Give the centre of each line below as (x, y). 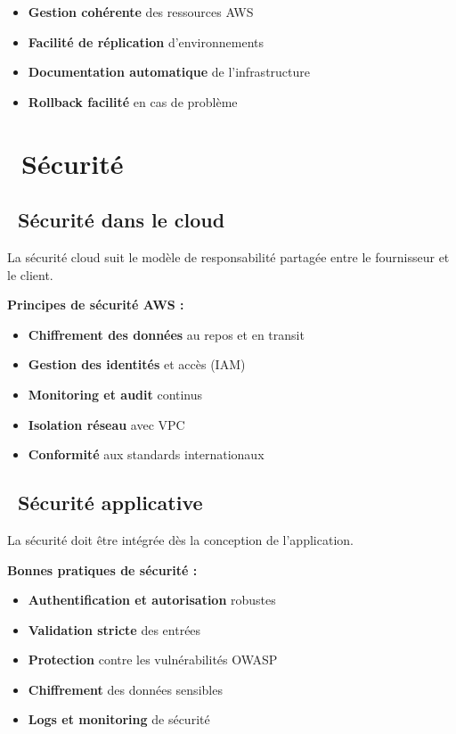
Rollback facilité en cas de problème (133, 101)
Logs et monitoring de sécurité (119, 719)
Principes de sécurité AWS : (96, 305)
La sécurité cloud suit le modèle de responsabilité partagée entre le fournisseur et (228, 256)
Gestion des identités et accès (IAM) (137, 364)
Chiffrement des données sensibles (125, 689)
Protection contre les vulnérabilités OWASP (153, 660)
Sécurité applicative (110, 503)
